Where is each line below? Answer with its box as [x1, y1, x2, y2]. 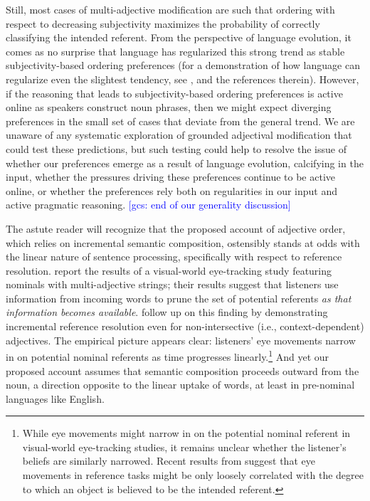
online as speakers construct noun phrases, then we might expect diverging [6, 100, 332, 115]
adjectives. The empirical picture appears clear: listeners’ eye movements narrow [6, 332, 356, 347]
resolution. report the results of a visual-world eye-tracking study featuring [6, 263, 332, 278]
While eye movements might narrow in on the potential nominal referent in [22, 426, 351, 441]
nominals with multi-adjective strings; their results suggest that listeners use [6, 277, 339, 292]
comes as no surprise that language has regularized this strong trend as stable [6, 43, 345, 58]
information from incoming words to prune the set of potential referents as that [6, 290, 351, 305]
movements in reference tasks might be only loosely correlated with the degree [22, 468, 364, 482]
